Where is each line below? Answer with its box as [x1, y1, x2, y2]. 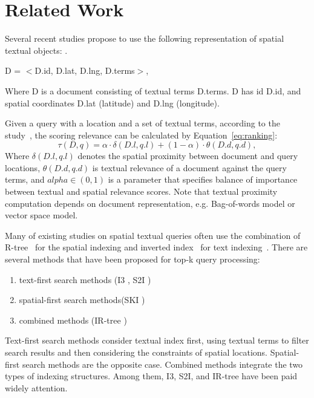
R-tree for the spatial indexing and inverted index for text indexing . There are [5, 241, 308, 253]
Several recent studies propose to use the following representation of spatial [5, 32, 284, 45]
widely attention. [5, 381, 68, 394]
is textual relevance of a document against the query [92, 161, 287, 174]
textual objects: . [5, 44, 68, 56]
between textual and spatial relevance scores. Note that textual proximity [5, 185, 278, 198]
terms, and [5, 173, 45, 186]
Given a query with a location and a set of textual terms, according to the [5, 117, 280, 129]
